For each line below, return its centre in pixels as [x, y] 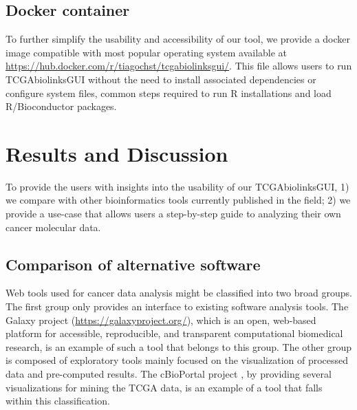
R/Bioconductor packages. [61, 106]
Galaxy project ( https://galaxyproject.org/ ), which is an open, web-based [161, 320]
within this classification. [58, 401]
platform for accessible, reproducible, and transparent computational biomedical [174, 333]
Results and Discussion [117, 153]
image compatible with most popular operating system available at [147, 52]
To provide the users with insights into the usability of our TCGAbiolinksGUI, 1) [177, 186]
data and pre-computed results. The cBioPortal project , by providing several [169, 374]
